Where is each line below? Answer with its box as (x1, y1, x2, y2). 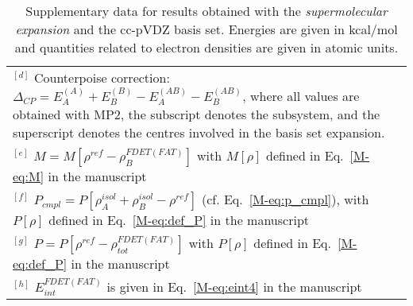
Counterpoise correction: (33, 68, 170, 87)
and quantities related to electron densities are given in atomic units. (14, 38, 399, 56)
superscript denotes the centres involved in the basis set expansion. (13, 123, 385, 142)
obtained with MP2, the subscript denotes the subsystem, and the (13, 105, 380, 124)
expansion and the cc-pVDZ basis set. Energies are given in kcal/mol (15, 20, 398, 38)
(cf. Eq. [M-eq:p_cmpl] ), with (201, 190, 369, 209)
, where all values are (242, 87, 360, 105)
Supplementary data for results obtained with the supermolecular (25, 2, 388, 20)
